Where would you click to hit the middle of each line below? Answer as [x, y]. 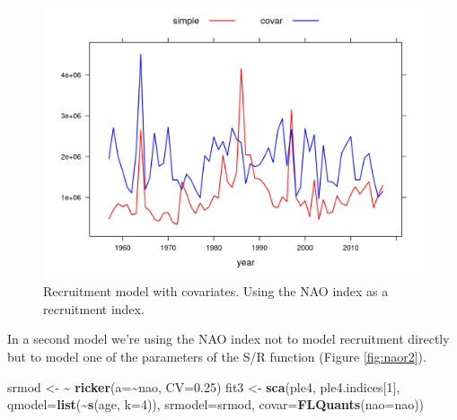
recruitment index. [94, 308]
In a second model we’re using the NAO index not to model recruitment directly [228, 339]
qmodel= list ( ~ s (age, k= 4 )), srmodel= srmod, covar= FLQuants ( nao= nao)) [216, 404]
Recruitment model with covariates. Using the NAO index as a [216, 291]
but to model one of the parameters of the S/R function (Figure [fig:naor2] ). [217, 357]
